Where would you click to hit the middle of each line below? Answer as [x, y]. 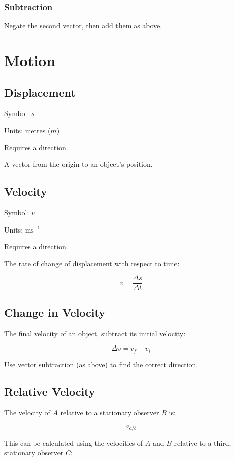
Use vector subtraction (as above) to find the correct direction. [101, 364]
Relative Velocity [50, 391]
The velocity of [27, 412]
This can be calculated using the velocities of [74, 443]
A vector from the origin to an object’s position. [78, 164]
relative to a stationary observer [110, 412]
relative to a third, [203, 443]
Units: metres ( [27, 130]
